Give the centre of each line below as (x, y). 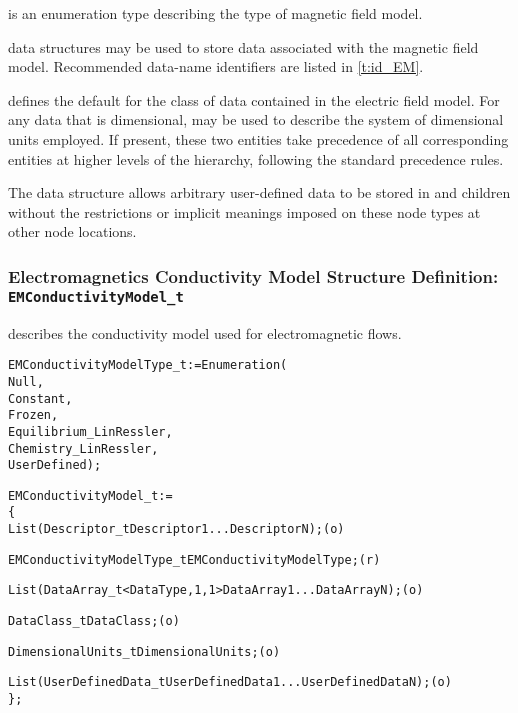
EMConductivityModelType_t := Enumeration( (148, 365)
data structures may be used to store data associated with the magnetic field (243, 46)
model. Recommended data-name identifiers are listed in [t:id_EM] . (216, 66)
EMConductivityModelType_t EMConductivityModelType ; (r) (194, 559)
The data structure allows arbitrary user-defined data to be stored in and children (259, 192)
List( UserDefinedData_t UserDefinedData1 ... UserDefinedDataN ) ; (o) (230, 682)
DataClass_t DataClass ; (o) (94, 621)
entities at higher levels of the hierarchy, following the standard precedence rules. (256, 158)
